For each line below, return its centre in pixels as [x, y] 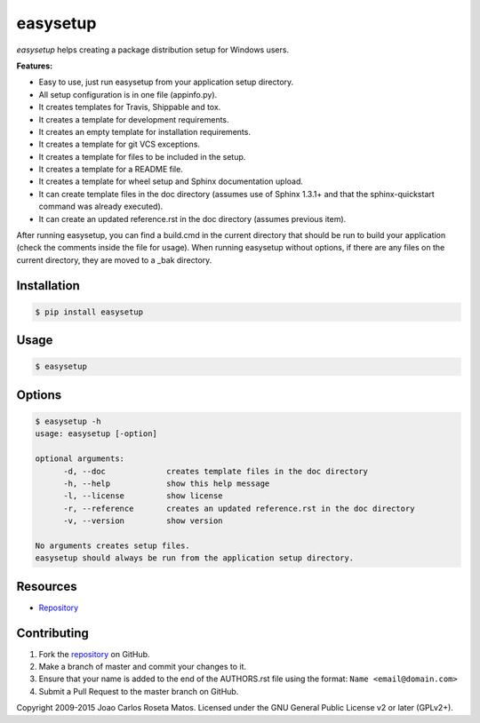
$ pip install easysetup [89, 312]
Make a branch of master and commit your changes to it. [143, 667]
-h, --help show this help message [167, 483]
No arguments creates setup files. [112, 545]
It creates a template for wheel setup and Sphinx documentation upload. [171, 181]
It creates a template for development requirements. [134, 119]
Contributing [52, 633]
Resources [47, 586]
